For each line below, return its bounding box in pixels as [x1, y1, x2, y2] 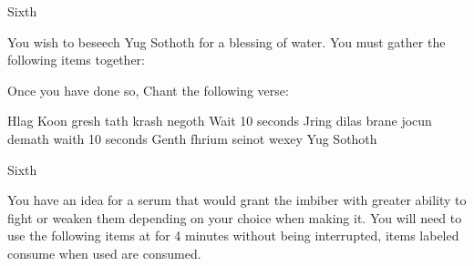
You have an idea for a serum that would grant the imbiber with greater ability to [7, 190, 467, 210]
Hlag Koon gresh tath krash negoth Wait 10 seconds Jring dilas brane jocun [7, 111, 432, 130]
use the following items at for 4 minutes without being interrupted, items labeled [7, 226, 459, 245]
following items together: [7, 50, 146, 69]
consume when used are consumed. [7, 243, 201, 262]
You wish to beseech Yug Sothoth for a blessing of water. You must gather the [7, 32, 446, 51]
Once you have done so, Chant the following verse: [7, 80, 289, 99]
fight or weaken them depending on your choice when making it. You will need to [7, 208, 462, 227]
